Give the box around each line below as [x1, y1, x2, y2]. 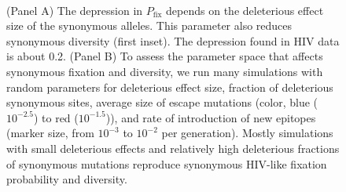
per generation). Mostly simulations [161, 125, 333, 141]
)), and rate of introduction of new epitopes [105, 109, 316, 125]
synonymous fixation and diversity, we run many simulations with [6, 63, 323, 79]
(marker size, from [6, 125, 94, 141]
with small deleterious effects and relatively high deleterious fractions [6, 139, 340, 156]
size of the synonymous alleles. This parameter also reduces [6, 17, 293, 34]
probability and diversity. [6, 171, 127, 187]
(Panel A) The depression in [6, 2, 143, 18]
